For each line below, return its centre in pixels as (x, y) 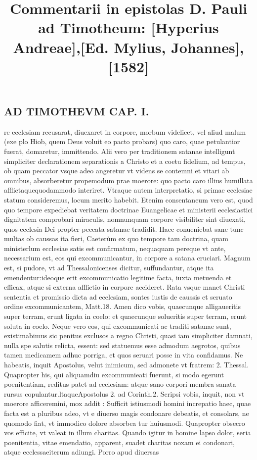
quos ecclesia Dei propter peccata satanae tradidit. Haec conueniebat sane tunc (124, 229)
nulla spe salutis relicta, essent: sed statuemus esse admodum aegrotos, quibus (122, 345)
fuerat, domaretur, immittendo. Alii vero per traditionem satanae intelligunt (120, 151)
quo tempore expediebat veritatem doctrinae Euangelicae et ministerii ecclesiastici (128, 209)
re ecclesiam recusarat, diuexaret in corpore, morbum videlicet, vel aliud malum (125, 131)
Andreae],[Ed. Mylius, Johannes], (128, 47)
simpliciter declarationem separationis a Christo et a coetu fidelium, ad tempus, (125, 161)
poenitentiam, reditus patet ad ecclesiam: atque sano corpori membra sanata (120, 384)
